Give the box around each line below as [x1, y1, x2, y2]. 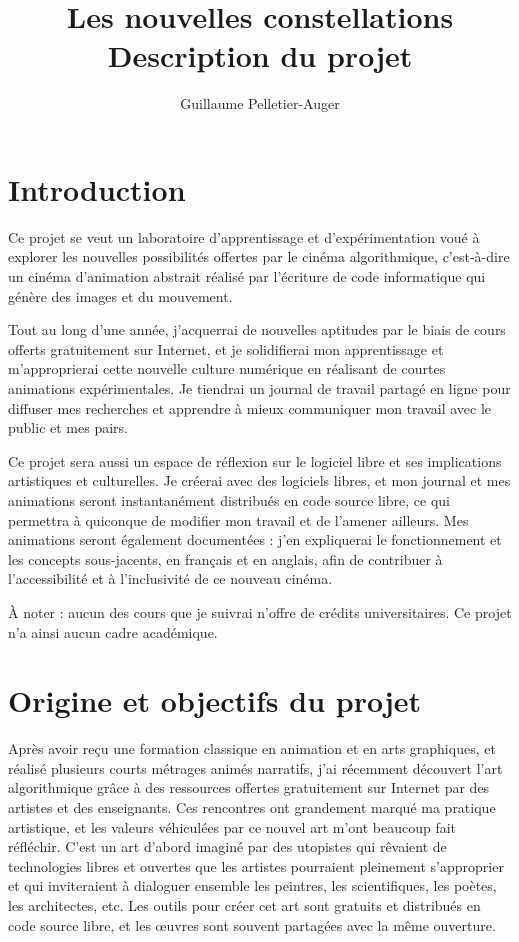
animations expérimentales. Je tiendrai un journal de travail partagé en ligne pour [8, 378, 511, 398]
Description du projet [107, 35, 413, 76]
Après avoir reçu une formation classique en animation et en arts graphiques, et [8, 738, 496, 759]
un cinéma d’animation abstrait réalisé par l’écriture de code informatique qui [8, 266, 486, 287]
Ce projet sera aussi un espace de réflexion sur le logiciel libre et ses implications [8, 450, 502, 471]
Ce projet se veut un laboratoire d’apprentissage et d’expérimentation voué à [8, 226, 480, 247]
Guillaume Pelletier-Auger [180, 93, 340, 114]
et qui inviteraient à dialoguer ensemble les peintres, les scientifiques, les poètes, [8, 875, 497, 896]
